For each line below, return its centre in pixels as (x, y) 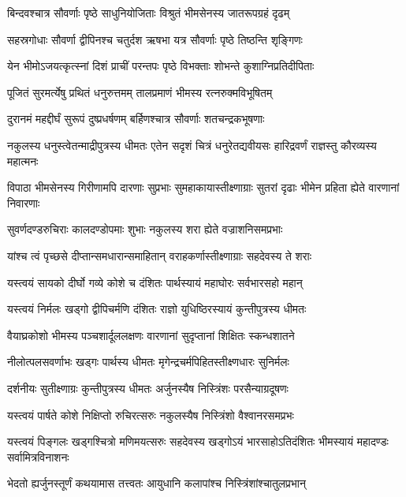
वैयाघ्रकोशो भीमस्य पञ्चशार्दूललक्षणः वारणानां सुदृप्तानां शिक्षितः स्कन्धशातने (151, 335)
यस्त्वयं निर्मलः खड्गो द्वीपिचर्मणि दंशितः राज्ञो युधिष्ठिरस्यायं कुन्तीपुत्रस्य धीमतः (157, 309)
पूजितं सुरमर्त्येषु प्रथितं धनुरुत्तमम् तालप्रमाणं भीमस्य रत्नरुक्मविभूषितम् (140, 92)
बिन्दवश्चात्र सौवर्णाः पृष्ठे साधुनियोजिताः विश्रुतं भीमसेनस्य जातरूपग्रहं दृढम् (149, 13)
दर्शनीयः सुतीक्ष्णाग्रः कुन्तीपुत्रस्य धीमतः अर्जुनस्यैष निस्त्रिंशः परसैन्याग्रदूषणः (148, 388)
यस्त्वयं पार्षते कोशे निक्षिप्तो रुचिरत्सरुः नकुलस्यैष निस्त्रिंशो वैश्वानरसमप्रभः (151, 415)
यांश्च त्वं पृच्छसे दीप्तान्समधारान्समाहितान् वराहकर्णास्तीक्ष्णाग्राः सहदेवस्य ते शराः (160, 255)
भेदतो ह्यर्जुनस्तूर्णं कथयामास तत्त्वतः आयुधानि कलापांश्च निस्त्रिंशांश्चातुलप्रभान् (156, 483)
